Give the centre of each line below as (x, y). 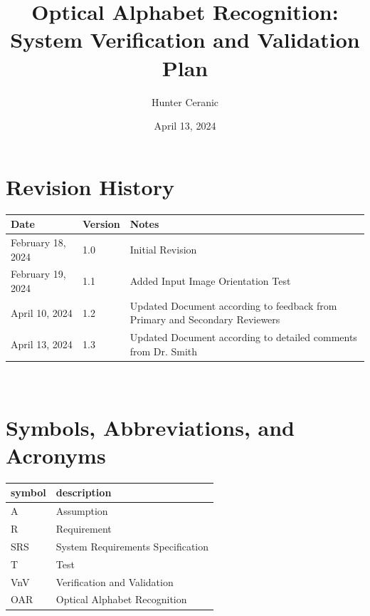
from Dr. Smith (164, 351)
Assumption (82, 511)
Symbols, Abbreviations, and (150, 427)
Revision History (90, 186)
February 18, (38, 242)
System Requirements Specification (132, 546)
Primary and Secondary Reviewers (205, 319)
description (84, 492)
